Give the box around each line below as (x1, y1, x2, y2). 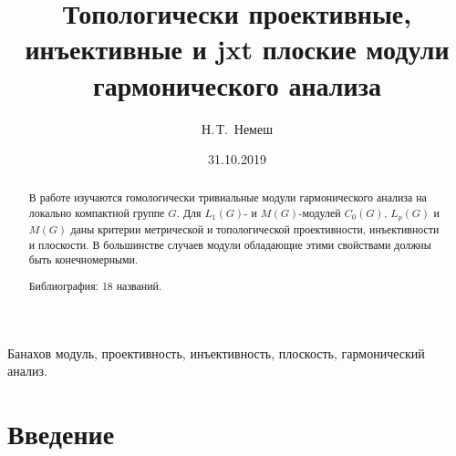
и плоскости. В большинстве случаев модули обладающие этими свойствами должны (28, 236, 431, 252)
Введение (7, 414, 115, 451)
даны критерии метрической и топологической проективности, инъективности (70, 222, 440, 237)
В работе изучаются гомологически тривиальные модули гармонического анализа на (28, 190, 427, 205)
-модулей (298, 205, 341, 221)
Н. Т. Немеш (202, 119, 273, 138)
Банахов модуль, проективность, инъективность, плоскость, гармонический (7, 343, 425, 362)
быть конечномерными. (28, 252, 139, 267)
